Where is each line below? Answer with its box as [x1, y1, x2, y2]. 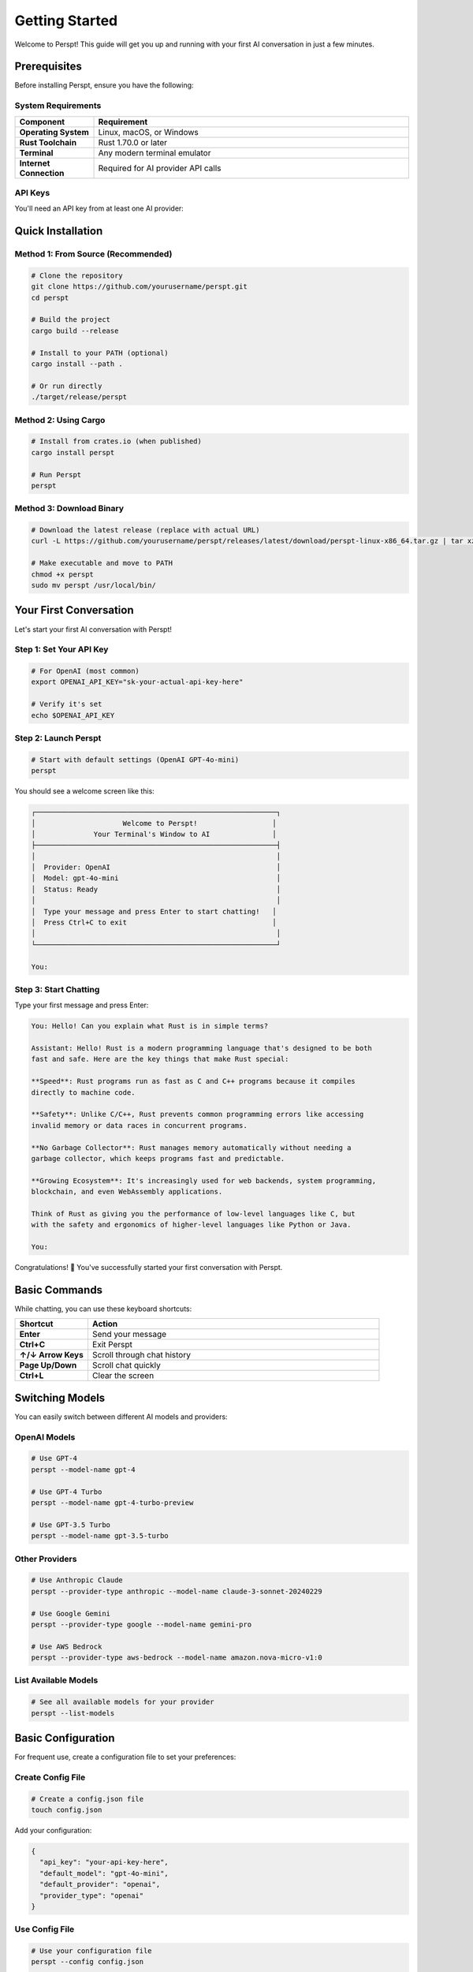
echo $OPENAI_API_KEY [31, 711, 115, 719]
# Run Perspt [31, 470, 82, 479]
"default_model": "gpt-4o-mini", [39, 1869, 169, 1877]
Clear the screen [91, 1370, 155, 1381]
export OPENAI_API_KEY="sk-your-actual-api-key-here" [31, 678, 244, 686]
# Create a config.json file [31, 1795, 144, 1803]
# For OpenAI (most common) [31, 667, 140, 676]
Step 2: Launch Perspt [14, 732, 102, 743]
